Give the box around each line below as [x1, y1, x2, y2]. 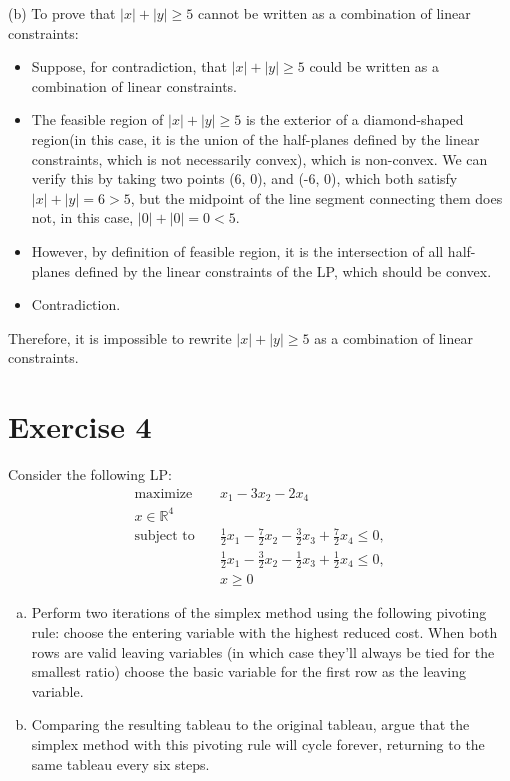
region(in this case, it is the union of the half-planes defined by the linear [31, 128, 480, 149]
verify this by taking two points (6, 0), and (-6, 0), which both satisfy [31, 168, 458, 189]
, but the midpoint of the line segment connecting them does [130, 187, 503, 208]
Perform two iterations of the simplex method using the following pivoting [31, 602, 487, 623]
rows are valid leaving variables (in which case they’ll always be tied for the [31, 641, 495, 662]
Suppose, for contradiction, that [31, 56, 227, 77]
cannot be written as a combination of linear [197, 3, 471, 23]
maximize [134, 486, 193, 501]
